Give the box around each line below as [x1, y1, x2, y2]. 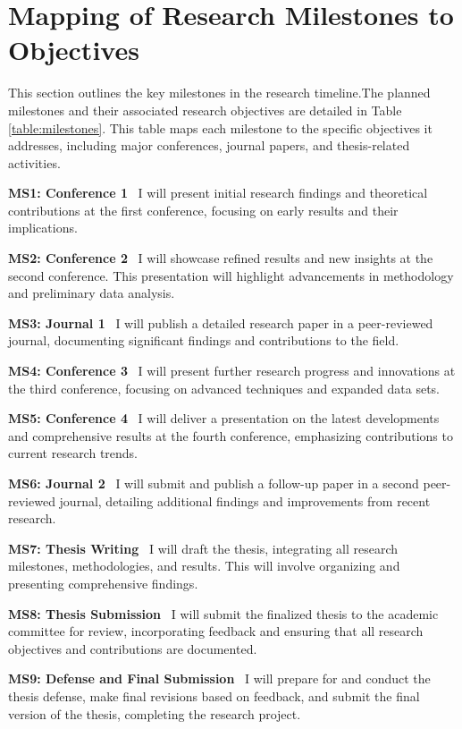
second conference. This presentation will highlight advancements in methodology [8, 266, 454, 284]
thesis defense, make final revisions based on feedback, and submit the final [8, 686, 420, 705]
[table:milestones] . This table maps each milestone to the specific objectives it [8, 118, 433, 137]
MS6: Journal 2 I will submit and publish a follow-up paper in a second [8, 474, 419, 492]
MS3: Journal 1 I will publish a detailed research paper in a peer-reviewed [8, 313, 433, 332]
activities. [8, 153, 61, 172]
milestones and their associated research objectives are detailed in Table [8, 100, 402, 119]
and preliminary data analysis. [8, 284, 175, 302]
